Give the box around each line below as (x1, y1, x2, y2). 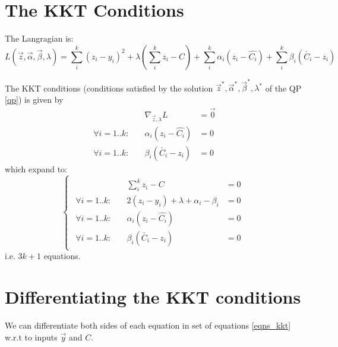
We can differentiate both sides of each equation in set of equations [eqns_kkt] (5, 318, 291, 331)
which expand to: (5, 162, 68, 175)
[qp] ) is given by (5, 93, 64, 106)
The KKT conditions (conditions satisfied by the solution (5, 81, 213, 94)
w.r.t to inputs (5, 330, 58, 343)
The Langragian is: (5, 32, 74, 45)
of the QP (265, 81, 302, 94)
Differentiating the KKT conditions (5, 285, 301, 309)
